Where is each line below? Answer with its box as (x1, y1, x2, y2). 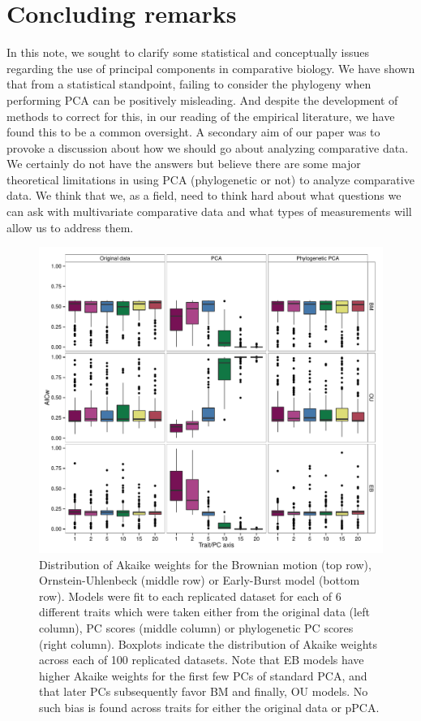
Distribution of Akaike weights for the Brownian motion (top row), (39, 555, 372, 572)
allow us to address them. (6, 218, 134, 235)
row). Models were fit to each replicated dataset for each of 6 (39, 587, 342, 604)
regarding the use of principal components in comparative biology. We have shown (6, 59, 415, 76)
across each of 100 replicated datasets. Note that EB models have (39, 651, 364, 668)
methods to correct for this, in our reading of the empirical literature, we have (6, 107, 395, 124)
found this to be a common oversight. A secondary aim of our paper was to (6, 123, 380, 140)
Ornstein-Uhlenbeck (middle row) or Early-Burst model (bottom (39, 572, 360, 589)
